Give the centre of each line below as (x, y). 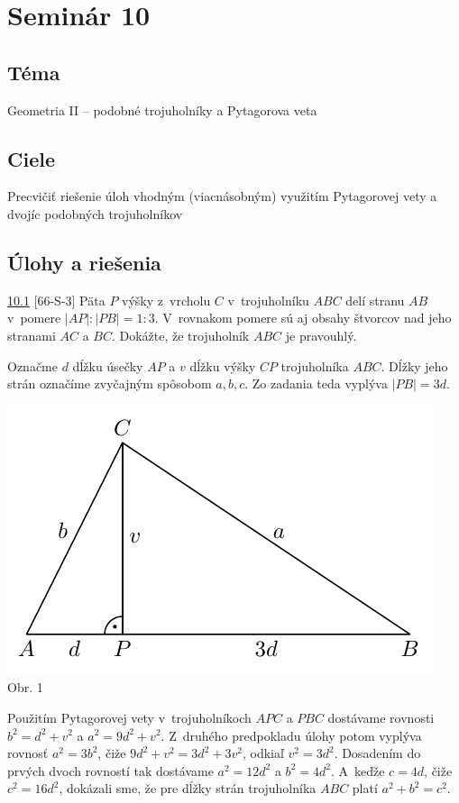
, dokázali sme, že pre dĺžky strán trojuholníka (188, 788)
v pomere (34, 318)
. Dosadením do (377, 753)
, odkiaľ (263, 753)
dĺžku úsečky (108, 365)
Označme (32, 365)
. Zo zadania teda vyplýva (316, 383)
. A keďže (358, 770)
